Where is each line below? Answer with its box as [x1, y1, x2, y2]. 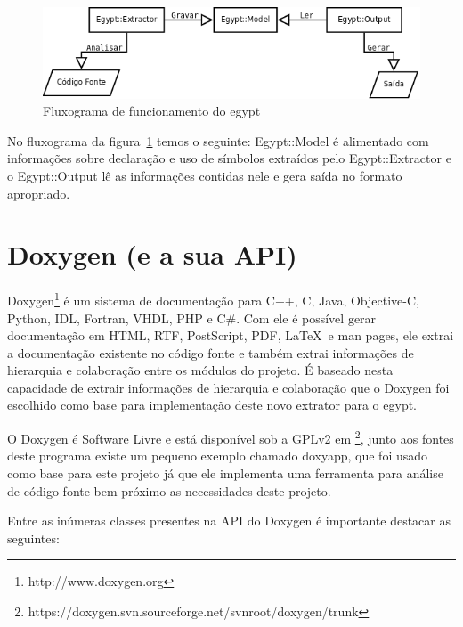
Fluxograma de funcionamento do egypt [43, 102, 261, 120]
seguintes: [7, 528, 60, 547]
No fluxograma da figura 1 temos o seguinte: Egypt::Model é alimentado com [7, 131, 429, 150]
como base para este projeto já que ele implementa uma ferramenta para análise [7, 463, 443, 482]
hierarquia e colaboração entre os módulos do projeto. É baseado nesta [7, 361, 394, 379]
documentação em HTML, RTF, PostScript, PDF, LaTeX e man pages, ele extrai [7, 326, 454, 345]
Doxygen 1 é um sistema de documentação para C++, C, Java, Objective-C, [7, 289, 419, 309]
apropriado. [7, 183, 70, 202]
